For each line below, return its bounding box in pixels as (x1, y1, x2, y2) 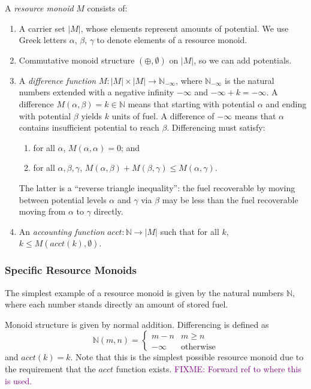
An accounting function (19, 225, 105, 237)
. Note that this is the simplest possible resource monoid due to (70, 351, 304, 363)
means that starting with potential (128, 97, 255, 110)
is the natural (225, 74, 274, 86)
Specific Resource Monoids (5, 263, 137, 278)
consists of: (87, 2, 128, 14)
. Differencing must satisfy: (167, 121, 265, 134)
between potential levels (19, 193, 107, 206)
